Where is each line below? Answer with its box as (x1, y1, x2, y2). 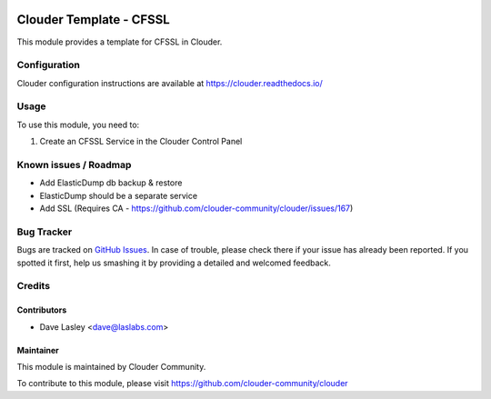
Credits (16, 280, 50, 293)
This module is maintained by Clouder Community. (16, 361, 206, 372)
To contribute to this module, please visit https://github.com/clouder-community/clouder (16, 378, 349, 389)
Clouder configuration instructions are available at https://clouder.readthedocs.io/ (16, 77, 323, 88)
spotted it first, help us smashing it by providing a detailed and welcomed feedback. (16, 257, 331, 268)
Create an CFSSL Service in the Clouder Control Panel (39, 136, 243, 147)
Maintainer (16, 344, 59, 355)
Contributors (16, 304, 67, 315)
